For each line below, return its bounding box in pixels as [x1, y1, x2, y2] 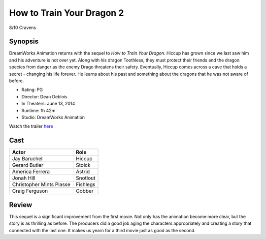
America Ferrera [12, 168, 50, 175]
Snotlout [75, 175, 96, 181]
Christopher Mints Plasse [12, 181, 71, 188]
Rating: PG [21, 87, 43, 93]
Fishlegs [75, 181, 96, 188]
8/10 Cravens [9, 25, 36, 30]
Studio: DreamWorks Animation [21, 114, 85, 120]
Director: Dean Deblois [21, 93, 67, 99]
